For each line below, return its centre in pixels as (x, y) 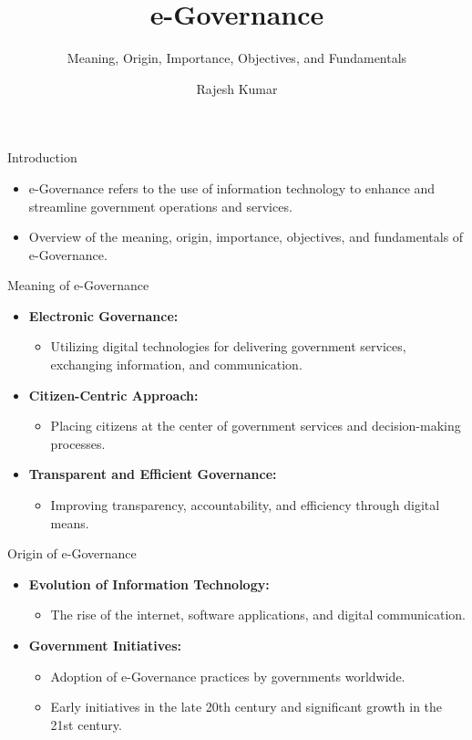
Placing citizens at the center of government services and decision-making (256, 426)
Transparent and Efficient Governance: (153, 474)
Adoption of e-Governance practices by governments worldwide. (228, 676)
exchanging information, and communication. (176, 365)
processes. (78, 443)
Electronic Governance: (103, 315)
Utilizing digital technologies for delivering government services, (228, 346)
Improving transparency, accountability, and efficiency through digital (245, 505)
